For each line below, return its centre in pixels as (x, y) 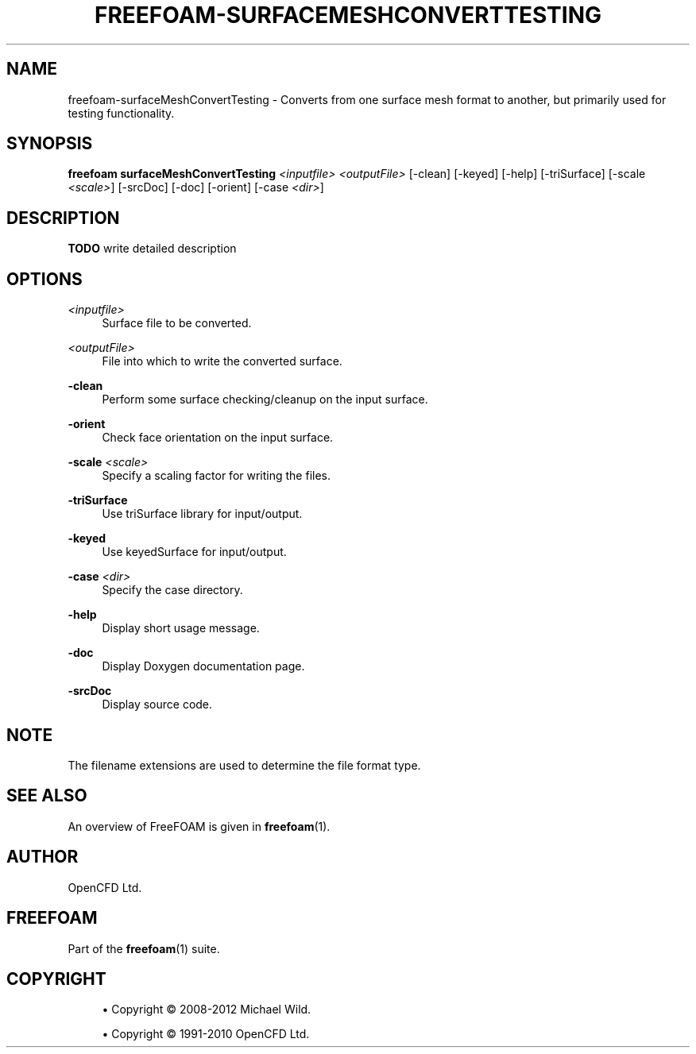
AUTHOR (43, 857)
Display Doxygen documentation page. (203, 666)
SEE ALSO (47, 796)
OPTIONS (44, 279)
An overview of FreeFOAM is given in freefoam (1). (199, 826)
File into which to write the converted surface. (222, 361)
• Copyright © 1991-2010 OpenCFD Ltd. (206, 1034)
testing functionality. (121, 113)
